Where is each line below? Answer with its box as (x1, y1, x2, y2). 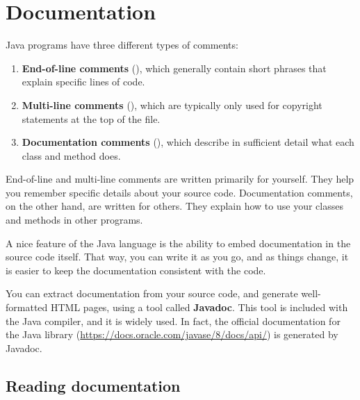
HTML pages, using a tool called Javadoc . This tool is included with (50, 300, 348, 315)
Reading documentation (6, 374, 181, 396)
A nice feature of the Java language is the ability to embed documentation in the (6, 235, 351, 250)
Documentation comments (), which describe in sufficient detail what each (22, 135, 354, 149)
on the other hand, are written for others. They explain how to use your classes (6, 199, 343, 213)
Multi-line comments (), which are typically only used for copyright (22, 97, 322, 112)
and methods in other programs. (6, 212, 143, 227)
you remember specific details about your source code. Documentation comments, (6, 185, 353, 199)
